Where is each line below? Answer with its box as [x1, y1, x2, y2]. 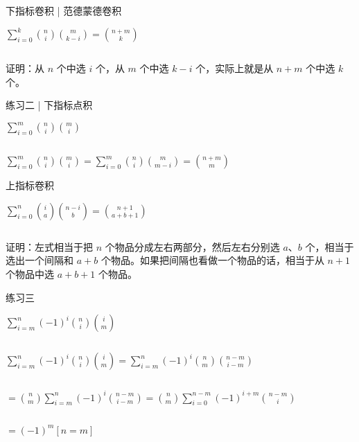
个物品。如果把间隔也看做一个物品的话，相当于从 [100, 253, 324, 267]
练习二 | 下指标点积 [6, 98, 93, 112]
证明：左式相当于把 [6, 239, 93, 254]
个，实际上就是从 [195, 61, 274, 76]
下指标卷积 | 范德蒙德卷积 [6, 3, 122, 17]
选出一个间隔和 [6, 253, 73, 267]
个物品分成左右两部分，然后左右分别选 [105, 239, 280, 254]
